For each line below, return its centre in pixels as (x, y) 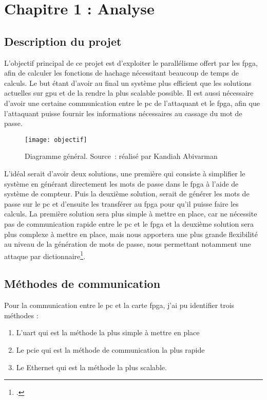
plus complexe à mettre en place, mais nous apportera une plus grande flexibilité (131, 234)
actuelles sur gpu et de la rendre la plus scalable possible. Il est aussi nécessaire (129, 93)
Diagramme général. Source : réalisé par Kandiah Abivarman (121, 156)
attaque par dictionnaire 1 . (45, 255)
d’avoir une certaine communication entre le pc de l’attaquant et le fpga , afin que (132, 103)
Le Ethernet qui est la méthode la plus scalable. (91, 367)
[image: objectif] (56, 140)
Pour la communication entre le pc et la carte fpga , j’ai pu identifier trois (119, 305)
